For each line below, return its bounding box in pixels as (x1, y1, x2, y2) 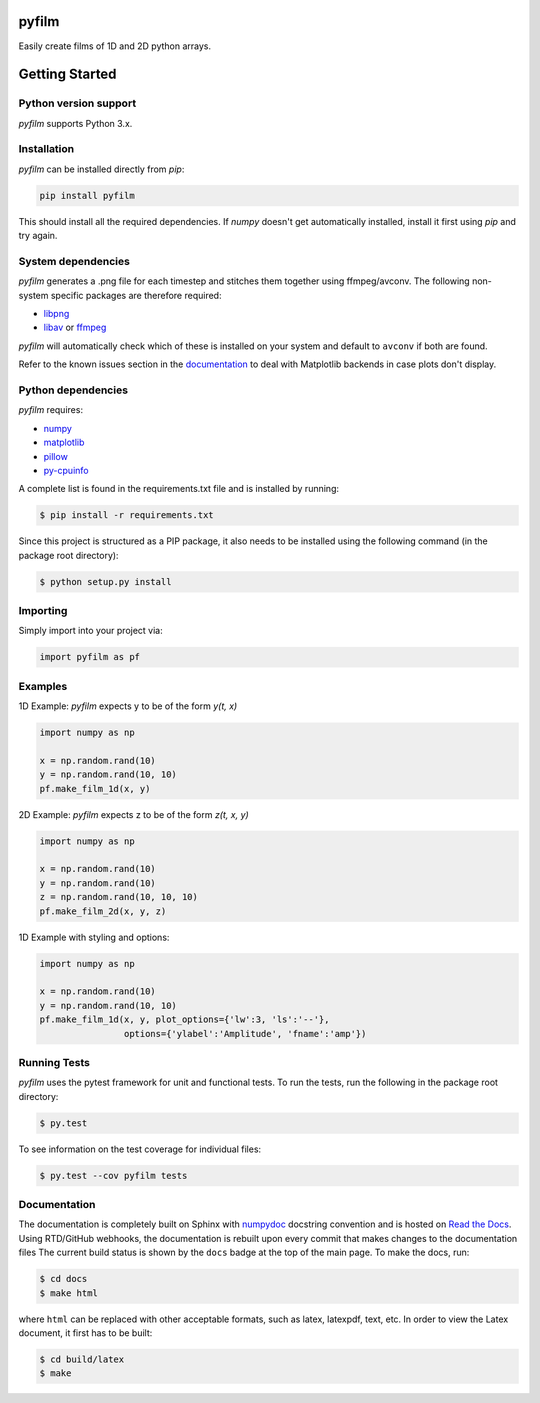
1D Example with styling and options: (18, 931, 170, 943)
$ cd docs (39, 1273, 88, 1285)
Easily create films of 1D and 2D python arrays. (18, 40, 212, 52)
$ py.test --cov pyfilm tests (39, 1170, 188, 1181)
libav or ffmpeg (43, 321, 107, 334)
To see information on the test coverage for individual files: (18, 1143, 262, 1155)
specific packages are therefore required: (50, 289, 222, 301)
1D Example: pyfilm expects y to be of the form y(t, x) (18, 700, 238, 712)
